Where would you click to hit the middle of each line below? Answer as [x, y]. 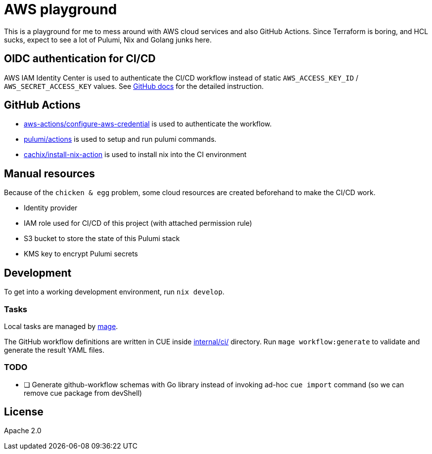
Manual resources [49, 173]
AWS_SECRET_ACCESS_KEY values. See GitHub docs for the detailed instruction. [134, 86]
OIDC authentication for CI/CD [80, 59]
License [24, 412]
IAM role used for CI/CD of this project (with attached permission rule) [138, 223]
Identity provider [51, 208]
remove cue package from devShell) [83, 393]
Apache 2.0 [23, 431]
